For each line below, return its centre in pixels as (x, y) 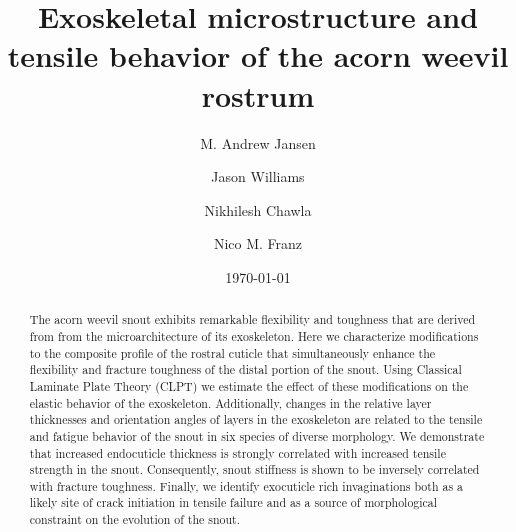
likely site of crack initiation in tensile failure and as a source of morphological (233, 502)
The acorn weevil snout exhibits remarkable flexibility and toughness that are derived (252, 319)
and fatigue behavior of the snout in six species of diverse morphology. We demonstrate (257, 435)
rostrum (258, 94)
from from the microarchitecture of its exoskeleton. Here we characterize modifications (254, 335)
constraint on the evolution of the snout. (135, 519)
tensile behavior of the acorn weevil (258, 55)
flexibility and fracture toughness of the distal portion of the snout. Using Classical (245, 369)
